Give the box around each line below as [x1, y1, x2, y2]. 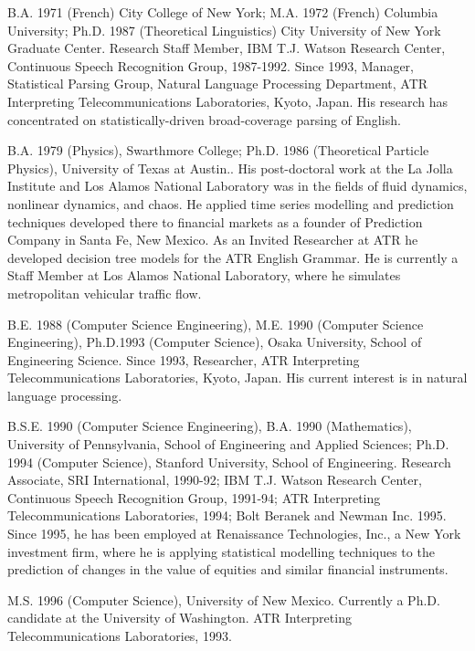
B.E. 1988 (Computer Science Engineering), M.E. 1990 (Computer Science [7, 314, 424, 333]
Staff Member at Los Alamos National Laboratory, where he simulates [7, 266, 401, 285]
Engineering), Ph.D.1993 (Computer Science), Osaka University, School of [7, 332, 422, 352]
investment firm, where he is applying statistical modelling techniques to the [7, 541, 435, 561]
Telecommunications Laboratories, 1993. [7, 626, 232, 645]
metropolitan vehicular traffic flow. [7, 283, 202, 302]
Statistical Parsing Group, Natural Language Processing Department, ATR [7, 74, 428, 93]
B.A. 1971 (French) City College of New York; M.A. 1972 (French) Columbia [7, 3, 438, 21]
